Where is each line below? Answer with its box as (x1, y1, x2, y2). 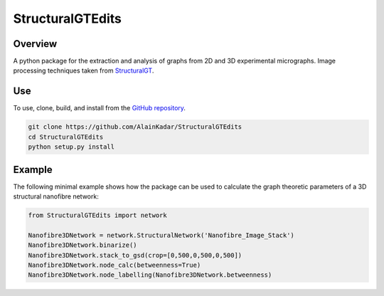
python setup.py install (28, 143, 115, 151)
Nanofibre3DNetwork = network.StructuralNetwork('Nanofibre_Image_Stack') (28, 231, 295, 239)
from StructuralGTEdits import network (28, 211, 167, 219)
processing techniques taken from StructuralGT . (13, 66, 154, 75)
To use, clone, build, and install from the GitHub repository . (13, 104, 186, 112)
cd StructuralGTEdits (28, 132, 104, 141)
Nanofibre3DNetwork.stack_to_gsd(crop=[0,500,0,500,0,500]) (28, 251, 242, 259)
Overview (13, 38, 58, 50)
